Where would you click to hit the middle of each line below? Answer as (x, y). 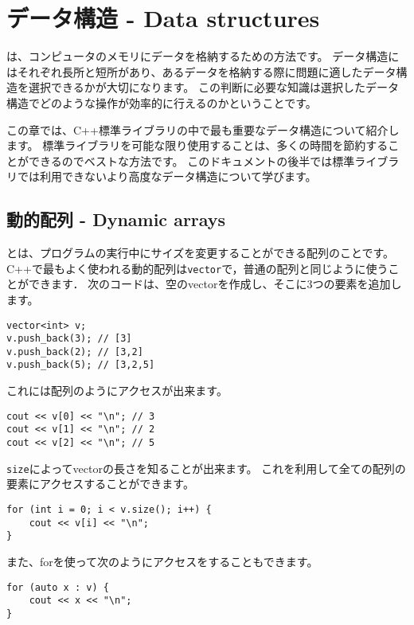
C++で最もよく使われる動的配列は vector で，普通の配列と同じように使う (197, 268)
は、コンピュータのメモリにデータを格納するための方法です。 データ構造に (203, 56)
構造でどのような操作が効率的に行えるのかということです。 (162, 102)
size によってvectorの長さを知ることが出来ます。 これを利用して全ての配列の (206, 468)
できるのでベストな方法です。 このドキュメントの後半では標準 (191, 160)
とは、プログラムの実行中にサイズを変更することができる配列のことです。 (201, 253)
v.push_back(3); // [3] (69, 339)
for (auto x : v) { (58, 587)
